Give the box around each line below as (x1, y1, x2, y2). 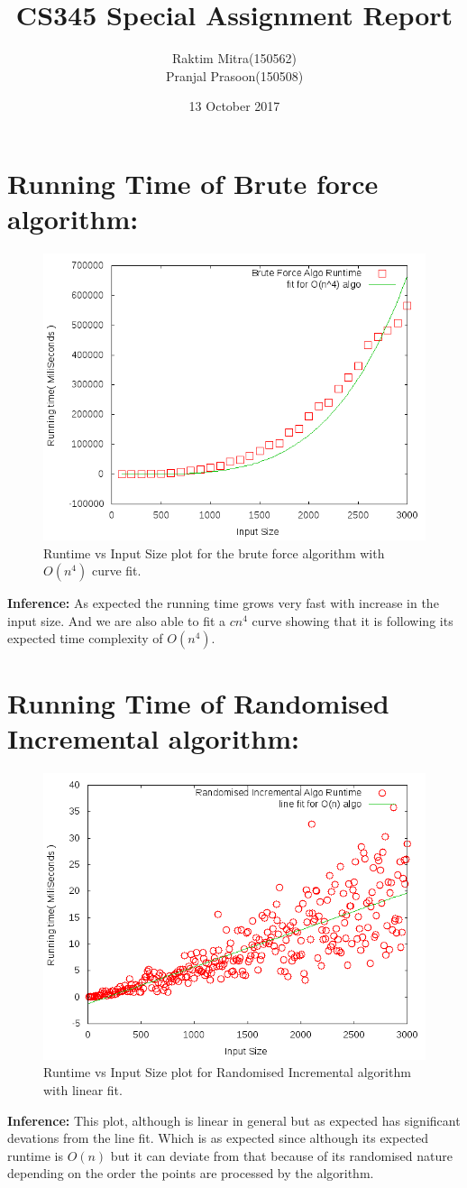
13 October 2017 (188, 97, 280, 115)
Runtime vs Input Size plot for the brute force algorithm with (43, 543, 385, 562)
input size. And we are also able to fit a (7, 611, 226, 630)
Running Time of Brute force (7, 164, 379, 201)
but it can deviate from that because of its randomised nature (110, 1146, 453, 1165)
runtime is (7, 1146, 63, 1165)
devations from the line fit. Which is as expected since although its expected (7, 1128, 429, 1147)
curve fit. (91, 561, 142, 580)
